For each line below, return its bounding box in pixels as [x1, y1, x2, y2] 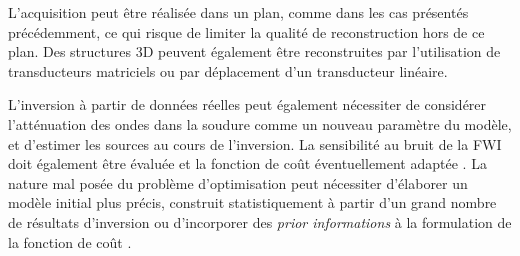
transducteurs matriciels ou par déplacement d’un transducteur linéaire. [8, 60, 448, 81]
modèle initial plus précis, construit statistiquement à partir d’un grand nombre [8, 192, 497, 213]
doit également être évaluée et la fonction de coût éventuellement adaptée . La [8, 153, 487, 174]
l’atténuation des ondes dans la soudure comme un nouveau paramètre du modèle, [8, 113, 512, 134]
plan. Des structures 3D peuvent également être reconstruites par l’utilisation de [8, 41, 501, 62]
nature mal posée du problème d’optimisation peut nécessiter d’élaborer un [8, 172, 468, 193]
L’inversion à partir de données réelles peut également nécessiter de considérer [8, 94, 487, 115]
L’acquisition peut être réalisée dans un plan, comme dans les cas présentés [8, 2, 469, 22]
